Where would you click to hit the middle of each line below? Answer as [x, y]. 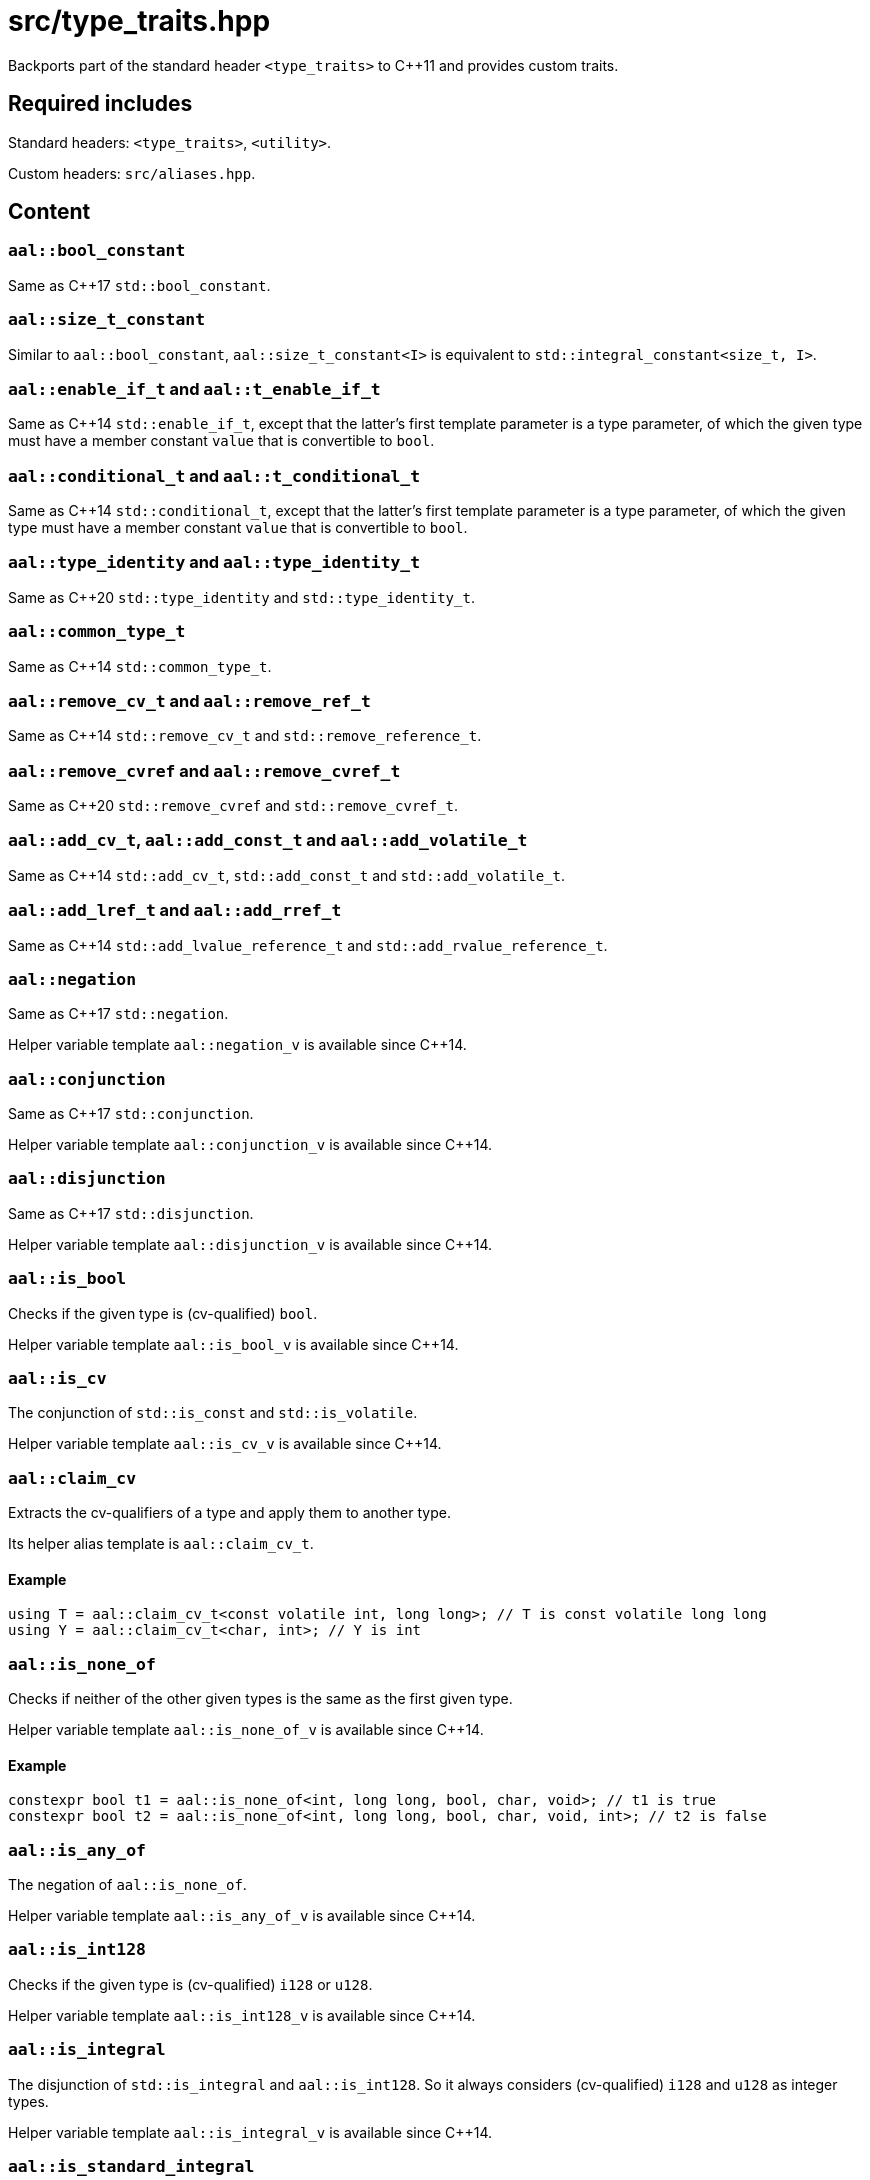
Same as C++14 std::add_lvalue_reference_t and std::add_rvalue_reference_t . [308, 945]
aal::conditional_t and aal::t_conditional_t [214, 475]
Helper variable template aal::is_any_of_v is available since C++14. [242, 1915]
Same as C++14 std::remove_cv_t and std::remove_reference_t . [245, 736]
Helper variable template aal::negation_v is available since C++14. [237, 1045]
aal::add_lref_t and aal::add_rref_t [175, 910]
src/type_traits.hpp [139, 21]
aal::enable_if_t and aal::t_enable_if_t [194, 388]
